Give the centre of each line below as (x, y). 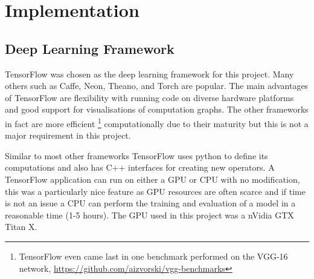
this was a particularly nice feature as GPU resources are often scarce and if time (155, 191)
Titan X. (21, 227)
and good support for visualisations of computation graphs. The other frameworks (157, 109)
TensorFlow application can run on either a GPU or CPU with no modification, (152, 179)
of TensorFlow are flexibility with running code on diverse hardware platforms (149, 97)
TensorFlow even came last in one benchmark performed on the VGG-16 (153, 256)
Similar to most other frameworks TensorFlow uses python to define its (136, 155)
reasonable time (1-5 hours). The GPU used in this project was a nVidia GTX (149, 215)
